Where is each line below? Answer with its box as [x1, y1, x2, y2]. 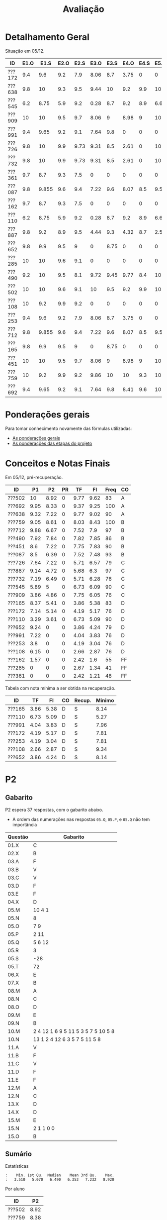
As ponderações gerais [12, 435, 61, 441]
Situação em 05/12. [5, 48, 45, 54]
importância [12, 821, 37, 827]
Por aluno [5, 1186, 25, 1192]
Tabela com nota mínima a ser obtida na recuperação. [5, 685, 116, 691]
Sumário [5, 1150, 32, 1158]
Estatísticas [5, 1163, 29, 1169]
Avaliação [63, 3, 104, 15]
